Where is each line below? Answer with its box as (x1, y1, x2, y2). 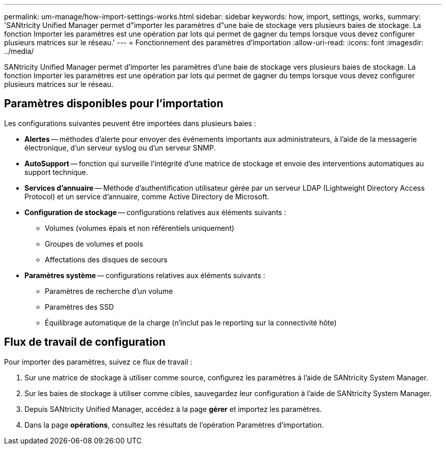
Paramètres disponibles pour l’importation (4, 97, 224, 110)
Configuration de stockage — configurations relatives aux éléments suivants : (24, 207, 286, 217)
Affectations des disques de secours (45, 255, 168, 264)
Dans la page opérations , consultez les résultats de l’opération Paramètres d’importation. (24, 420, 324, 429)
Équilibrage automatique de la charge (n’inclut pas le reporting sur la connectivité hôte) (45, 318, 337, 327)
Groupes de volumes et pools (45, 239, 144, 248)
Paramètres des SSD (45, 302, 114, 311)
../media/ (4, 47, 34, 55)
